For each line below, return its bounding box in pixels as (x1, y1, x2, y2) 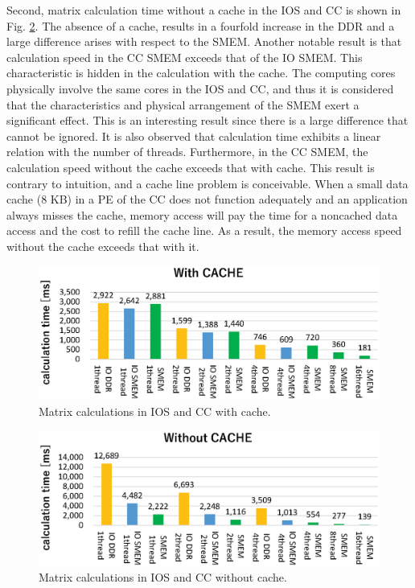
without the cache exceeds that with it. (6, 237, 199, 254)
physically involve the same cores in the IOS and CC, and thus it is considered (6, 80, 394, 97)
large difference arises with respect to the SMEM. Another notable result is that (6, 33, 402, 50)
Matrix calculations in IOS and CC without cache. (39, 569, 287, 586)
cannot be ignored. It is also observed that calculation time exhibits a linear (6, 127, 381, 144)
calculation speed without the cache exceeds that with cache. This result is (6, 158, 375, 175)
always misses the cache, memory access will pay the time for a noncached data (6, 206, 398, 223)
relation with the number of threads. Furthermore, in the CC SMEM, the (6, 143, 368, 160)
